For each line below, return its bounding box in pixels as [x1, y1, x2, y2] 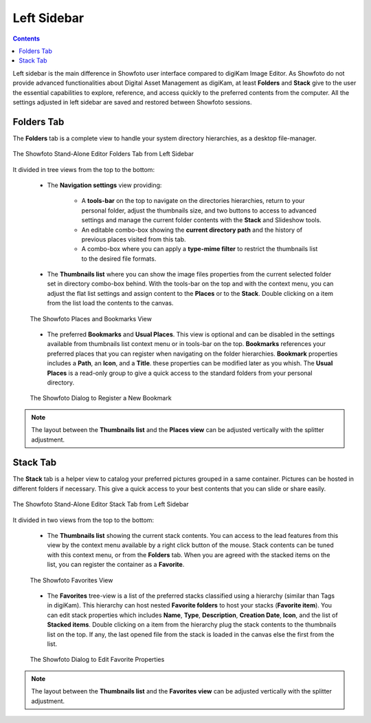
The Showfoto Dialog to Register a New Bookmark [30, 394, 172, 402]
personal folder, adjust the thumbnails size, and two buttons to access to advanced [81, 206, 317, 215]
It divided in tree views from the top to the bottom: [12, 165, 155, 173]
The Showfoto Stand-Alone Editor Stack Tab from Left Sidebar [12, 500, 189, 508]
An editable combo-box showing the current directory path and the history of [81, 226, 302, 234]
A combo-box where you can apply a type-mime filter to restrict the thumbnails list [81, 245, 318, 253]
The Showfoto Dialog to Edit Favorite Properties [30, 656, 165, 664]
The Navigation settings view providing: [47, 181, 162, 189]
